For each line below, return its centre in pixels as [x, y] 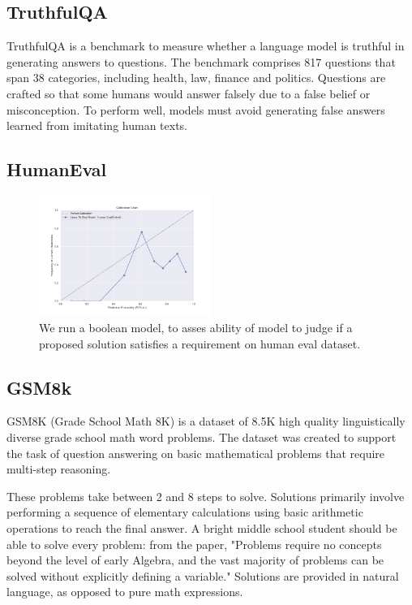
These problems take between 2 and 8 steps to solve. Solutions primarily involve [206, 496]
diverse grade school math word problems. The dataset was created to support [202, 436]
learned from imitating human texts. [97, 125]
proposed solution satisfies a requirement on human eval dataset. [200, 343]
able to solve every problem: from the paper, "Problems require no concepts [194, 544]
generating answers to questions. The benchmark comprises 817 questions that [201, 61]
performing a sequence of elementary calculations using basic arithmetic [185, 512]
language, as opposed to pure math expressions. [125, 592]
